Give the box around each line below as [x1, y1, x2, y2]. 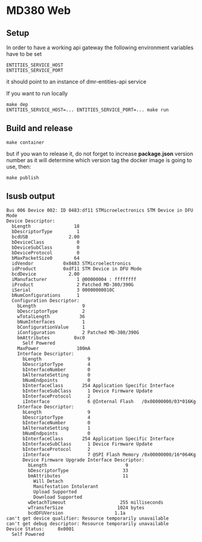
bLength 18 [11, 223, 80, 229]
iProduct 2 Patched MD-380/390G [11, 282, 134, 288]
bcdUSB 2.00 [11, 234, 80, 240]
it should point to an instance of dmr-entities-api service [6, 78, 147, 85]
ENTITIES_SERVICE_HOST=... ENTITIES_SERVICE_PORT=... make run [6, 107, 169, 113]
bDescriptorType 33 [28, 467, 129, 473]
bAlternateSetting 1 [22, 425, 91, 431]
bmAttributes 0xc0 [17, 334, 85, 340]
